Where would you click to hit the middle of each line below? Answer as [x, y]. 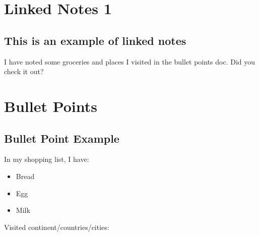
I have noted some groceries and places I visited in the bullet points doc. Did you [130, 61]
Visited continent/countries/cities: [57, 227]
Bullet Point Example [62, 138]
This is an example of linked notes [95, 40]
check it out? [24, 71]
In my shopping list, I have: [47, 159]
